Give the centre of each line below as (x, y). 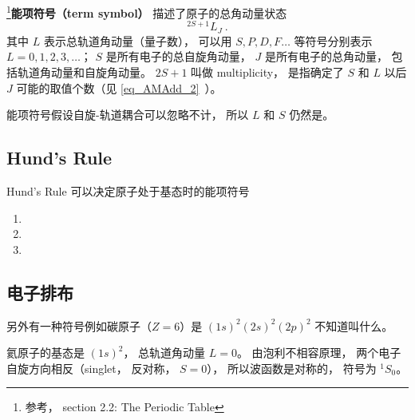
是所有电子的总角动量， (326, 56)
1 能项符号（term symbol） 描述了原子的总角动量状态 (147, 12)
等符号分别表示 (333, 40)
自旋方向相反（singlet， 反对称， (91, 368)
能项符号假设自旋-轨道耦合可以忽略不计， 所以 (128, 115)
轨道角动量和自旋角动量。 (84, 71)
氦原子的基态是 (45, 353)
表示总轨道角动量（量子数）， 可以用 (138, 40)
